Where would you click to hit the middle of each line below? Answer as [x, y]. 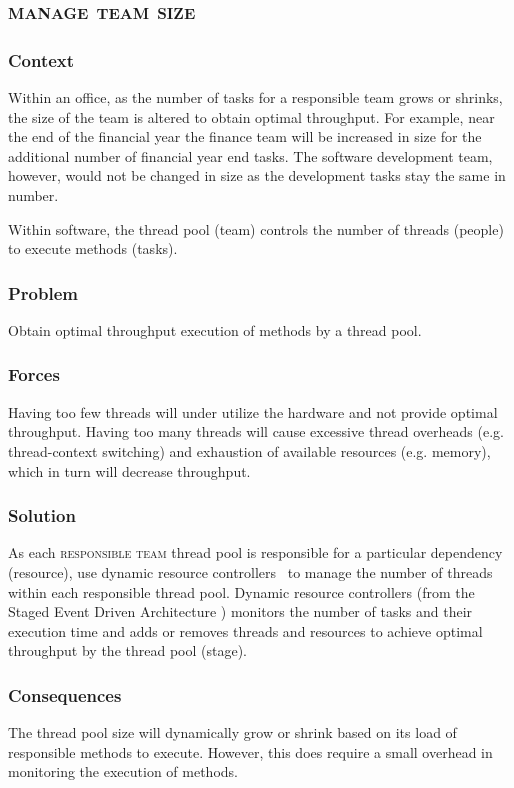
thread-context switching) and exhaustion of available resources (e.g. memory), [249, 450]
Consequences [65, 694]
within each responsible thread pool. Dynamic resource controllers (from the [241, 591]
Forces [34, 374]
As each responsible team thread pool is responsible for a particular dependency [255, 552]
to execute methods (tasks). [93, 248]
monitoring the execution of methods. [123, 771]
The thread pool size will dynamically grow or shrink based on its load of [232, 732]
